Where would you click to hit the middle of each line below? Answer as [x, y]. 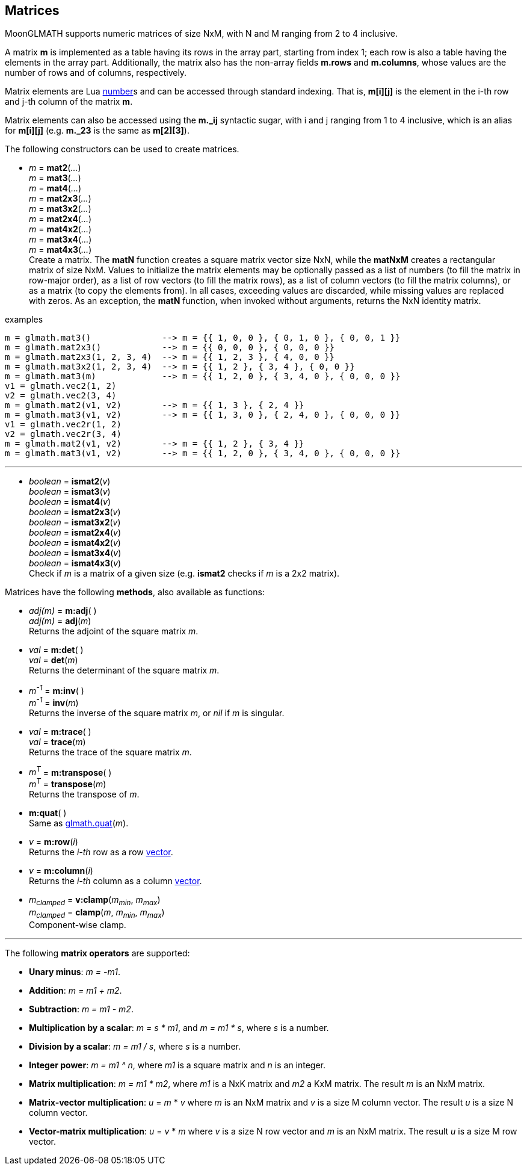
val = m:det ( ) [56, 650]
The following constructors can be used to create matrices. [122, 149]
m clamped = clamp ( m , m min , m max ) [97, 913]
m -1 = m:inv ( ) [57, 690]
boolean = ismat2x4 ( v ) [75, 533]
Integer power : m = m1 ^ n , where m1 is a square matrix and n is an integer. [177, 1065]
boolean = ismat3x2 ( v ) [75, 522]
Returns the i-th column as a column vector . [116, 881]
